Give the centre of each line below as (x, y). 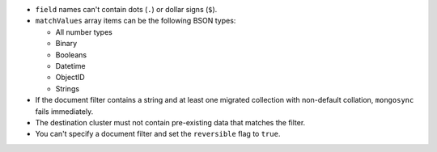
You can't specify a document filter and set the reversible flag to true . (158, 134)
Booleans (71, 55)
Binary (66, 44)
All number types (84, 32)
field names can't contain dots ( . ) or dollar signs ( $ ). (126, 9)
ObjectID (70, 78)
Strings (68, 88)
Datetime (70, 65)
